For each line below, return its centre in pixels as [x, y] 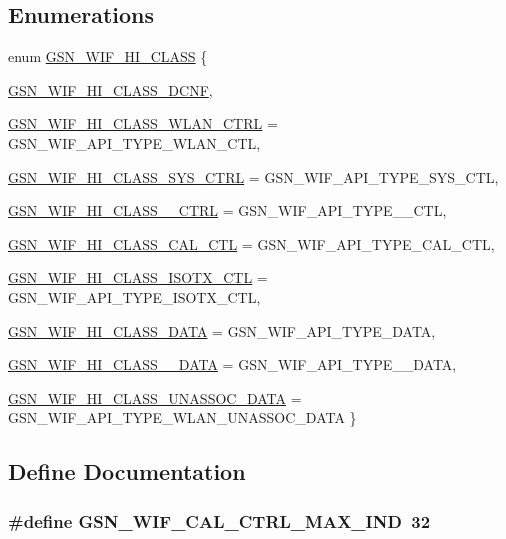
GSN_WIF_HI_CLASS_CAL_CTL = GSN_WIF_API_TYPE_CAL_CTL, [251, 243]
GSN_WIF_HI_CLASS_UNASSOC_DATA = [155, 397]
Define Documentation [127, 471]
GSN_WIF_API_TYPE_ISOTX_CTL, [134, 296]
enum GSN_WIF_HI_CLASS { [108, 56]
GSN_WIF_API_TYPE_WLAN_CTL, [134, 142]
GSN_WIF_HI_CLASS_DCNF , [110, 89]
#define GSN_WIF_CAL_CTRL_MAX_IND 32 [219, 520]
